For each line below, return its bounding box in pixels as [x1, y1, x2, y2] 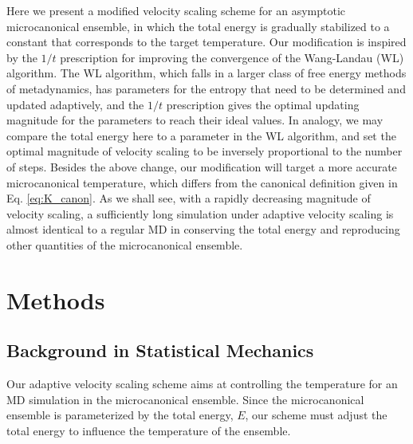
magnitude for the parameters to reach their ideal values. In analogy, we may [6, 112, 383, 128]
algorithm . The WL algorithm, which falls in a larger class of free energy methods [6, 65, 407, 81]
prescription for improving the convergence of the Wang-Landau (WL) [60, 49, 404, 65]
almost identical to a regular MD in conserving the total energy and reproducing [6, 221, 400, 238]
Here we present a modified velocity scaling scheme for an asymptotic [6, 2, 346, 18]
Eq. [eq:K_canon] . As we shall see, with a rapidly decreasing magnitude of [6, 190, 371, 206]
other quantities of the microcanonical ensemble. [6, 236, 243, 253]
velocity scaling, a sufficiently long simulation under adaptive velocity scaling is [6, 205, 394, 222]
